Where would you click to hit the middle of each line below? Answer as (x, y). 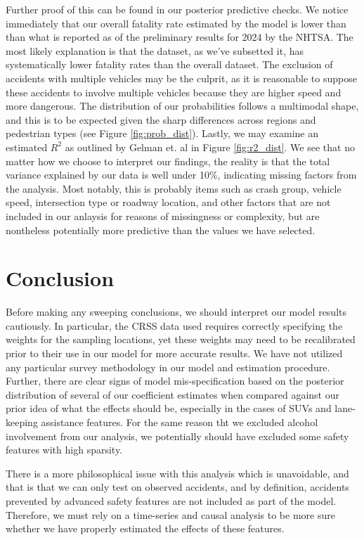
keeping (22, 422)
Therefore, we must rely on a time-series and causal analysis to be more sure (170, 514)
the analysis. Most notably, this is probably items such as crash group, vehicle (174, 188)
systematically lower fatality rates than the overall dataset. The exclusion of (169, 64)
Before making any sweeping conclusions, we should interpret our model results (176, 312)
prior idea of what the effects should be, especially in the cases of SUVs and (169, 408)
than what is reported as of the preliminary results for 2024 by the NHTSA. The (180, 37)
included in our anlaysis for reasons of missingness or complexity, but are (163, 216)
